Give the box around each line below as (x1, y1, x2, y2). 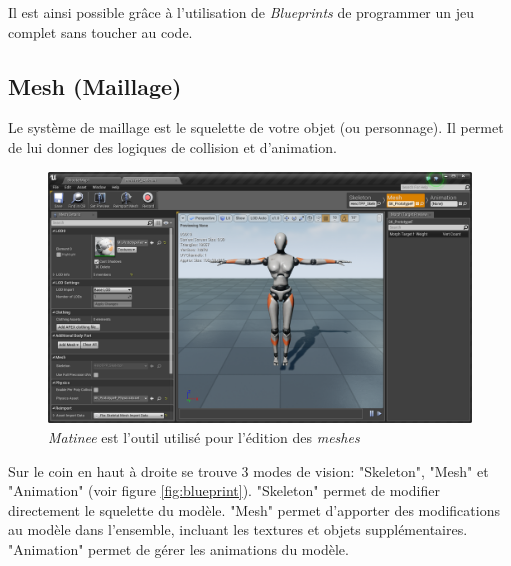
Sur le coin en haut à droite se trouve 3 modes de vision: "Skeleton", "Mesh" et (8, 460, 489, 481)
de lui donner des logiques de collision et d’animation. (8, 136, 337, 157)
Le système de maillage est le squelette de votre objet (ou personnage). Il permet (8, 117, 504, 138)
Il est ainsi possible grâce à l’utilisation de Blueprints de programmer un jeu (8, 2, 475, 22)
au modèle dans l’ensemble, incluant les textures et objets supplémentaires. (8, 519, 468, 540)
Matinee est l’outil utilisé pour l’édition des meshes (48, 426, 360, 447)
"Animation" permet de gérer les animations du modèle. (8, 538, 349, 559)
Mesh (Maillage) (8, 70, 182, 101)
